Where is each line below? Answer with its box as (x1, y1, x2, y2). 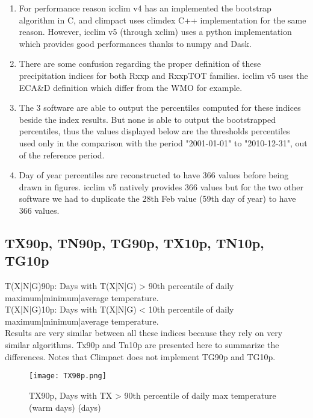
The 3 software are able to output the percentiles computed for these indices (19, 101, 301, 114)
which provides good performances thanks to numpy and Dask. (19, 37, 252, 49)
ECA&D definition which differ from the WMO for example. (19, 81, 243, 93)
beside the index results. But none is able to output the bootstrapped (19, 113, 276, 125)
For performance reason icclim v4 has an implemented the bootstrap (19, 2, 271, 14)
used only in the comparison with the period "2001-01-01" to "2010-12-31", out (19, 136, 308, 149)
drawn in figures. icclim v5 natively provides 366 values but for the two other (19, 180, 303, 193)
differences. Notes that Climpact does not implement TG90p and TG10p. (5, 350, 276, 363)
